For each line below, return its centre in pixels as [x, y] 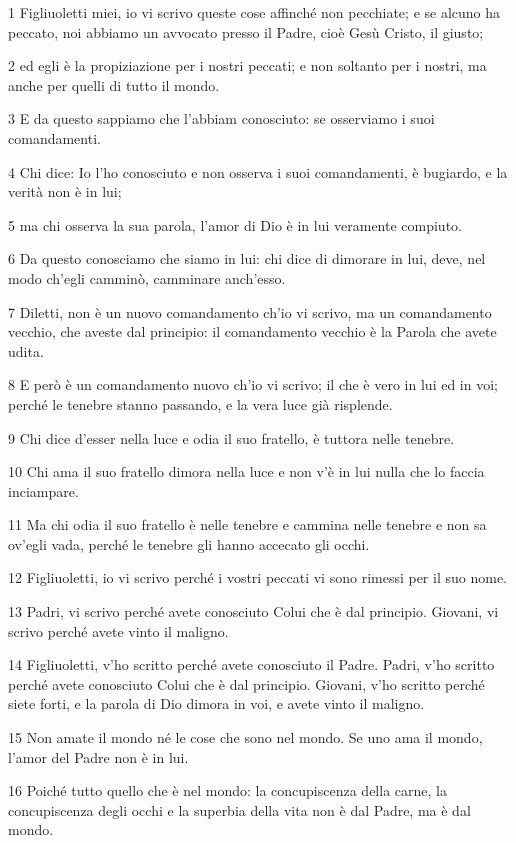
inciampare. [43, 490]
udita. [26, 350]
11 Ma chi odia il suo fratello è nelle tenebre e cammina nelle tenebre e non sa [247, 524]
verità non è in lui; [65, 191]
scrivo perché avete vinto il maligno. [118, 630]
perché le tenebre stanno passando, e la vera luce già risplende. [200, 403]
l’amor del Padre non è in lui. [98, 756]
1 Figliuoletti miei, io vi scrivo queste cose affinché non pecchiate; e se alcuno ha [254, 12]
